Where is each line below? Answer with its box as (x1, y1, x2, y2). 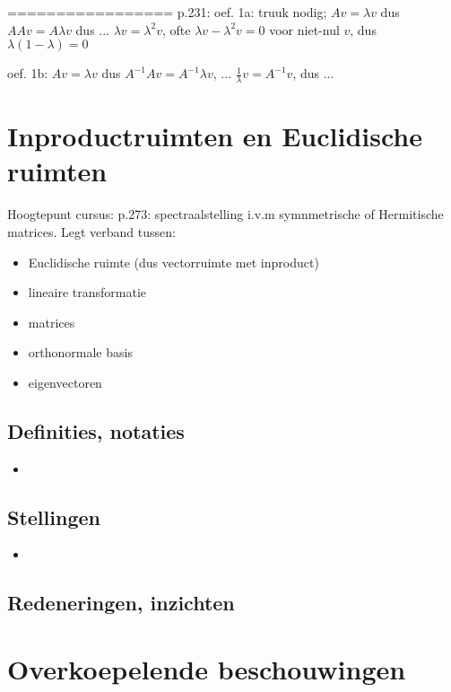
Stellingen (7, 503, 100, 530)
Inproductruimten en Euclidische (7, 118, 422, 154)
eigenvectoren (28, 372, 102, 391)
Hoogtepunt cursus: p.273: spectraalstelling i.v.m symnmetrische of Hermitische (7, 205, 444, 223)
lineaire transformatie (28, 283, 147, 302)
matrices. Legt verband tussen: (7, 222, 176, 241)
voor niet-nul (269, 20, 340, 39)
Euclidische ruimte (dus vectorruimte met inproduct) (28, 252, 319, 271)
